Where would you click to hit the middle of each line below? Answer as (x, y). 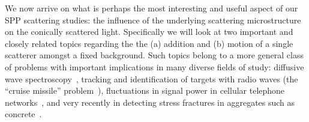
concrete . (23, 114)
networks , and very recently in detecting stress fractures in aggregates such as (150, 102)
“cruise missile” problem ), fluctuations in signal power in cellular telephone (145, 90)
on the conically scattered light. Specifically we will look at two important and (149, 32)
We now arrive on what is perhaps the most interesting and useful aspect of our (151, 8)
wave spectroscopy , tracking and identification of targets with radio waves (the (151, 78)
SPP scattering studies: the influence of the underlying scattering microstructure (153, 20)
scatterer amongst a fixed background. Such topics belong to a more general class (154, 55)
